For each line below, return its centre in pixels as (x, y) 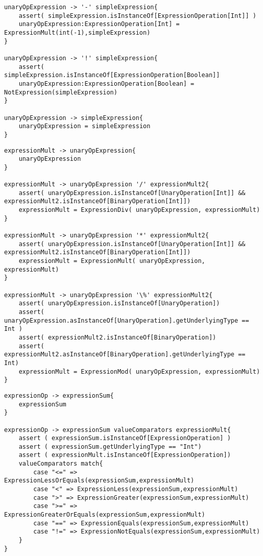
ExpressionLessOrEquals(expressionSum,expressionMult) (99, 481)
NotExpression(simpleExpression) (61, 92)
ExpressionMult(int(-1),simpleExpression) (77, 32)
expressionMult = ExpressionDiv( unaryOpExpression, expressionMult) (139, 210)
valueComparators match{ (61, 464)
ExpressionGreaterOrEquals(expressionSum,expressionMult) (105, 515)
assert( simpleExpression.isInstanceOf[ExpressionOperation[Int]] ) (137, 16)
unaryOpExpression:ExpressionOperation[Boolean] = (106, 83)
